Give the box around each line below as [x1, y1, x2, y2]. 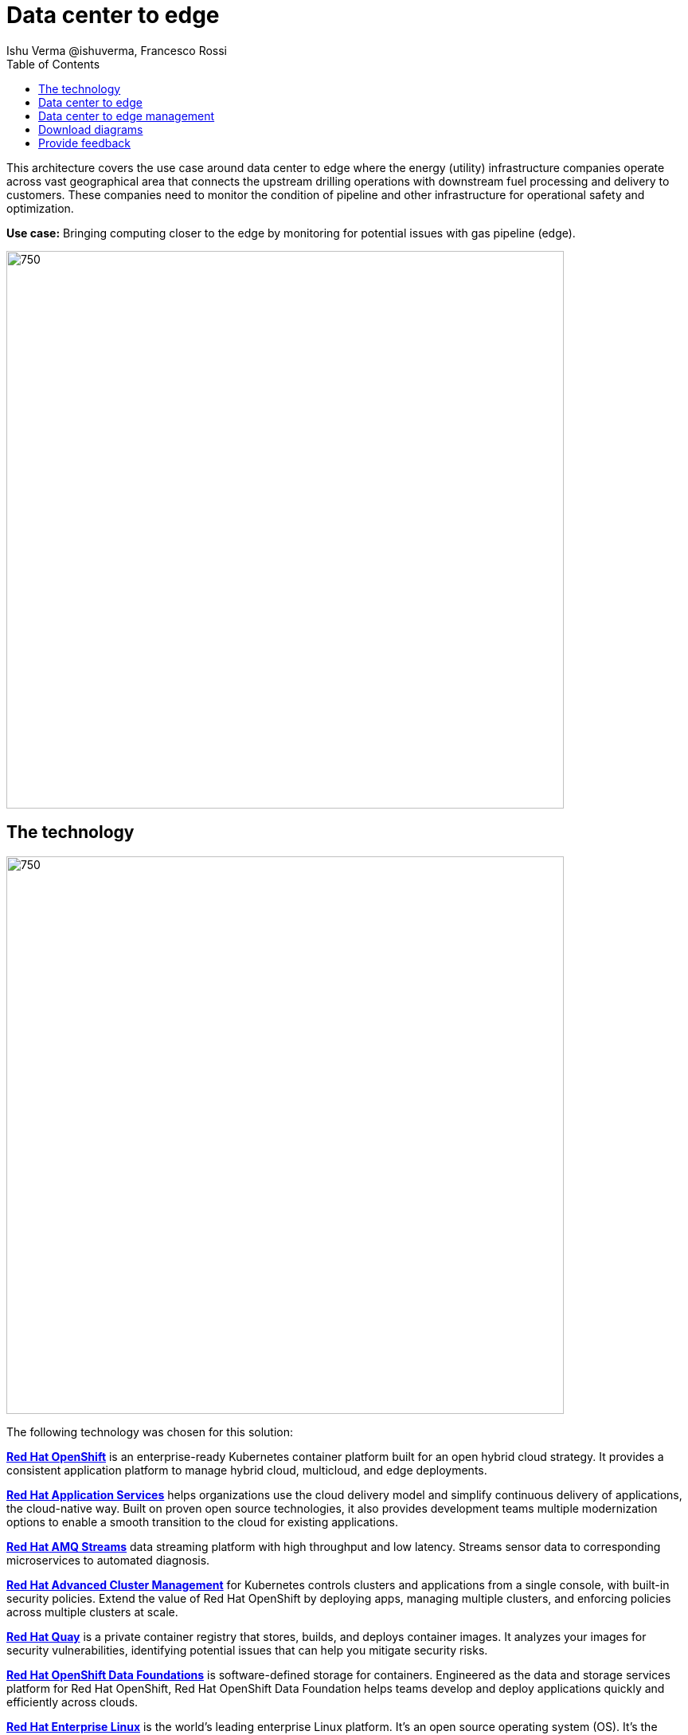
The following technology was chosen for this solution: [6, 1424, 294, 1439]
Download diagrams [38, 122, 143, 136]
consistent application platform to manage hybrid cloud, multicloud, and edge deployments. [6, 1463, 487, 1477]
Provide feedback [38, 135, 131, 150]
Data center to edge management [38, 108, 215, 123]
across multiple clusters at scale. [6, 1604, 178, 1619]
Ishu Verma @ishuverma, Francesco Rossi [6, 43, 228, 57]
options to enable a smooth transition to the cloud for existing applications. [6, 1514, 398, 1529]
